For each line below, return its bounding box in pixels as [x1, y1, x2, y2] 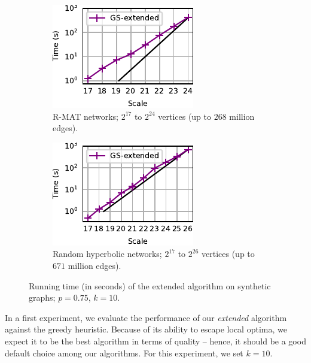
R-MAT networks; [53, 110, 118, 122]
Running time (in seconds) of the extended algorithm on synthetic [29, 279, 271, 292]
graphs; [29, 291, 56, 304]
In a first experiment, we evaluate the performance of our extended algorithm [5, 311, 287, 323]
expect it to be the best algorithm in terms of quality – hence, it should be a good [5, 334, 306, 347]
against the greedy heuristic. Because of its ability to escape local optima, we [5, 323, 287, 335]
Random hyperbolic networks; [53, 247, 162, 260]
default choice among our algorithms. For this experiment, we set [5, 346, 243, 359]
